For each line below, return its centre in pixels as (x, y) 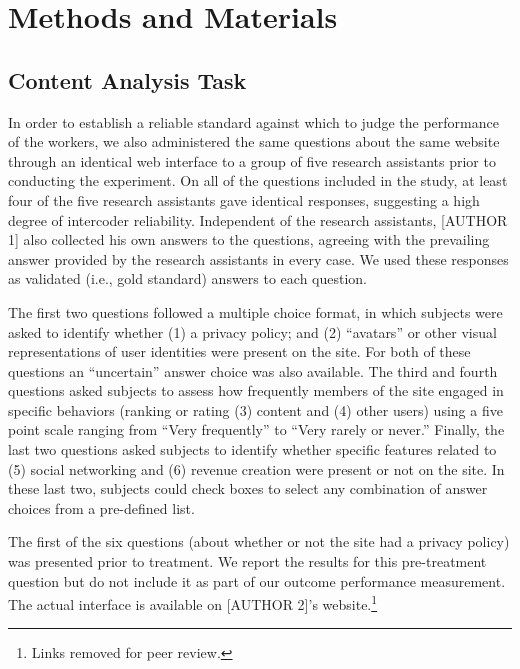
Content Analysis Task (127, 79)
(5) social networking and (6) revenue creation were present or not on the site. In (256, 468)
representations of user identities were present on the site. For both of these (239, 351)
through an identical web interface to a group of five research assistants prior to (252, 160)
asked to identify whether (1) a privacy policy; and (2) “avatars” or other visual (252, 331)
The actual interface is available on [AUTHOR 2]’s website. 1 (193, 602)
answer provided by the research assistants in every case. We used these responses (258, 258)
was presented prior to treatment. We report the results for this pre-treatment (247, 561)
